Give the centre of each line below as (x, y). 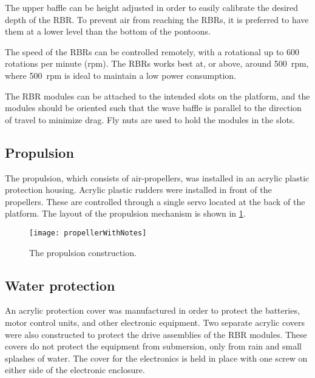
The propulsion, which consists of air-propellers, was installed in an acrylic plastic (157, 177)
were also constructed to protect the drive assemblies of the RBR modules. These (156, 334)
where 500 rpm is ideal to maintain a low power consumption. (120, 75)
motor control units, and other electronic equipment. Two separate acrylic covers (155, 322)
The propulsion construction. (83, 252)
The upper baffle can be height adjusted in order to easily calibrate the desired (152, 7)
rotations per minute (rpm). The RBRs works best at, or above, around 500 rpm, (157, 63)
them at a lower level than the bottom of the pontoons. (108, 31)
